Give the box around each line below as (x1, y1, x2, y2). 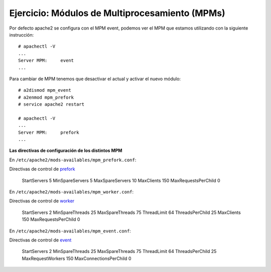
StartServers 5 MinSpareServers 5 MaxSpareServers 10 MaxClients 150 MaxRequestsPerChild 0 (22, 177, 220, 183)
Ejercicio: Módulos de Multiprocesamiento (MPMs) (9, 8, 225, 19)
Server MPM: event (18, 58, 74, 64)
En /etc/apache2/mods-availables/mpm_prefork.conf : (9, 157, 137, 163)
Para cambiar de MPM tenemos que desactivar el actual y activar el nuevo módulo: (9, 76, 181, 82)
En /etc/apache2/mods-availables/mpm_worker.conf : (9, 188, 134, 195)
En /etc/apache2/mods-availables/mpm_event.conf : (9, 228, 131, 234)
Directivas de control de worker (9, 198, 75, 204)
